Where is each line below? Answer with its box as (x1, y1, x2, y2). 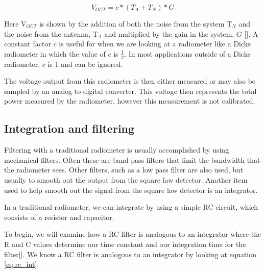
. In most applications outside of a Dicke (124, 48, 251, 59)
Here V (4, 18, 27, 29)
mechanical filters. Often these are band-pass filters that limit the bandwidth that (4, 154, 260, 165)
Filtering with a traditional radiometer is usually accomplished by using (4, 144, 229, 155)
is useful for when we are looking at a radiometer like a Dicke (59, 38, 251, 49)
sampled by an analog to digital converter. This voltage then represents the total (4, 85, 257, 96)
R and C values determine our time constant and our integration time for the (4, 238, 246, 249)
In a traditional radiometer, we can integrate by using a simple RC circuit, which (4, 202, 258, 212)
